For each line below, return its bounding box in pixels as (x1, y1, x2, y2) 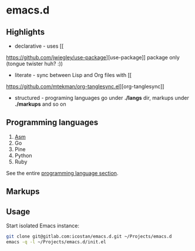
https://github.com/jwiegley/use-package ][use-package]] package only (6, 54, 180, 61)
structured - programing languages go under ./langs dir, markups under (14, 95, 189, 101)
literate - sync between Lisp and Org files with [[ (14, 72, 132, 78)
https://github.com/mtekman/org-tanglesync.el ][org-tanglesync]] (6, 83, 164, 90)
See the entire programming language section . (6, 169, 119, 176)
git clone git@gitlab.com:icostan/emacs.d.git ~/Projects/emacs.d (6, 233, 172, 240)
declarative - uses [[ (14, 42, 64, 49)
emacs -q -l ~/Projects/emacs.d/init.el (6, 239, 107, 245)
